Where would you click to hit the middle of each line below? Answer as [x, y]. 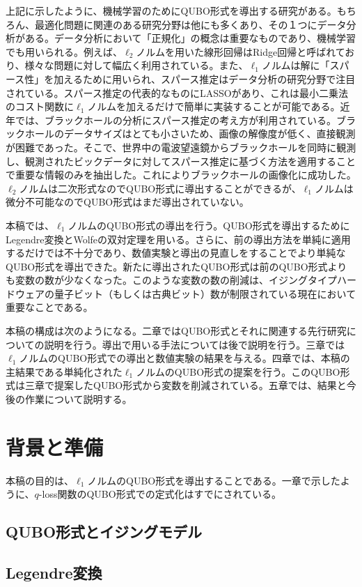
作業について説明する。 [78, 399]
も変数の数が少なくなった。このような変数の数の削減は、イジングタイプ [171, 280]
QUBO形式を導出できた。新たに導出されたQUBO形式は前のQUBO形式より [176, 266]
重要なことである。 [49, 307]
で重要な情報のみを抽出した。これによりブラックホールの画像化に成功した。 [181, 175]
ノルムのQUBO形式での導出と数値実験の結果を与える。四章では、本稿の [184, 358]
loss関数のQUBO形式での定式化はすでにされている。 [162, 494]
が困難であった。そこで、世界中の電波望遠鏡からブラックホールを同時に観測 [181, 147]
